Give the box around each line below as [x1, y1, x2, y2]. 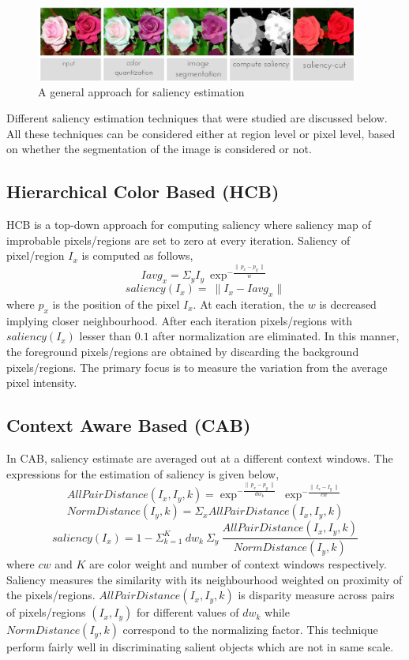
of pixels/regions [6, 604, 86, 621]
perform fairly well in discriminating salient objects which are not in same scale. [6, 639, 394, 655]
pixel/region [6, 247, 65, 264]
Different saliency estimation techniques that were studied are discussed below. [6, 110, 388, 126]
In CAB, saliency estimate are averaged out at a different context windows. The [6, 450, 393, 466]
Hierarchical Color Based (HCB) [6, 179, 280, 204]
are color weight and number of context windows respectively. [89, 556, 387, 572]
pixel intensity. [6, 374, 77, 391]
